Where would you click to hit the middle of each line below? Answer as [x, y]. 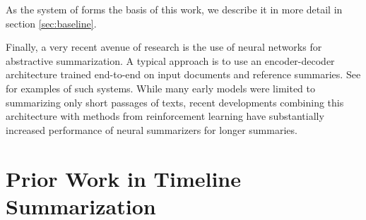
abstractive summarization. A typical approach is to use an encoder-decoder [170, 60]
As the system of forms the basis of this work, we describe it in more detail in [174, 9]
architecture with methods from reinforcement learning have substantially [165, 116]
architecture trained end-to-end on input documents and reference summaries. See [183, 74]
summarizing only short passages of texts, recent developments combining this [175, 102]
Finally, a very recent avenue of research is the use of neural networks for [164, 47]
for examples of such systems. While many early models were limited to [161, 88]
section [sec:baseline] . [51, 23]
